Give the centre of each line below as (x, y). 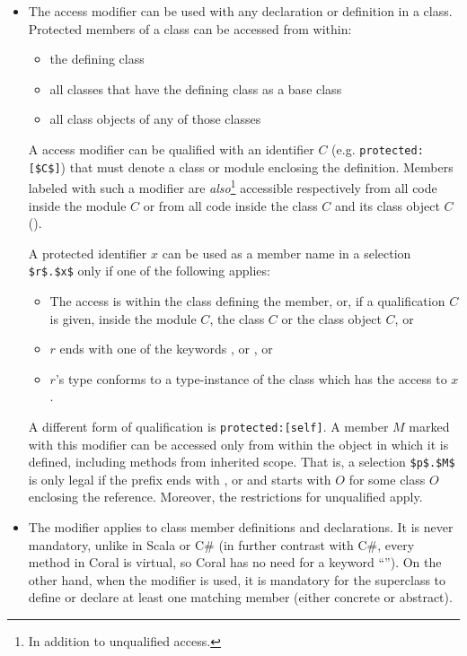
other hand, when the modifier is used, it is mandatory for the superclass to (237, 579)
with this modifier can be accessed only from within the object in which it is (238, 444)
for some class (387, 479)
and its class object (388, 205)
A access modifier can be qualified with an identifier (171, 149)
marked (429, 426)
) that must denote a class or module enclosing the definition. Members (257, 166)
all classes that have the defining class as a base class (196, 88)
